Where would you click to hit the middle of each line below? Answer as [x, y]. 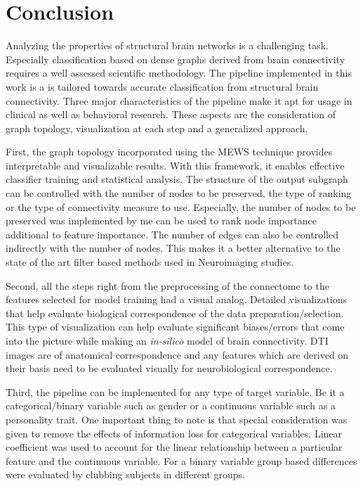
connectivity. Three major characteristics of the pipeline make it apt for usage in [179, 100]
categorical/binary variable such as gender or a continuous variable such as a [171, 405]
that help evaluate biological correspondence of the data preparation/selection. [175, 313]
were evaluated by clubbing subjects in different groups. [126, 474]
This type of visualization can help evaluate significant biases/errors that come [175, 327]
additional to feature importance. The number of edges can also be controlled [172, 234]
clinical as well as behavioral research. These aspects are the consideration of [171, 114]
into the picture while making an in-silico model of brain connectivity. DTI [167, 340]
